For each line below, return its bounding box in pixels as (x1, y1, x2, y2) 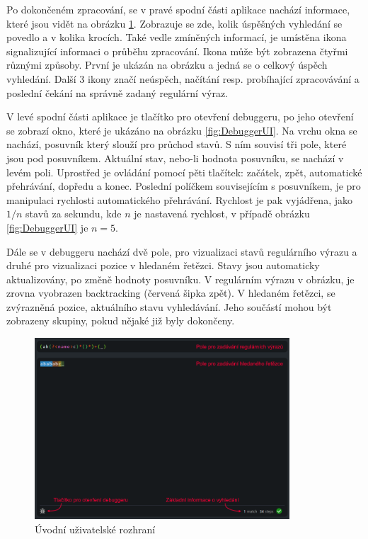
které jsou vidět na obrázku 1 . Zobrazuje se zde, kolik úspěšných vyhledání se (6, 16, 343, 30)
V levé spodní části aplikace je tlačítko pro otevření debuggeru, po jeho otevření (6, 109, 354, 124)
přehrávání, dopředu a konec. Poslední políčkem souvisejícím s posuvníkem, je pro (6, 178, 361, 193)
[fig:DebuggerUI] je (6, 220, 88, 234)
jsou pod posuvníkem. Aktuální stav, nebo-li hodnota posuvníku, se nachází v (6, 150, 344, 165)
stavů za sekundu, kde (25, 206, 122, 221)
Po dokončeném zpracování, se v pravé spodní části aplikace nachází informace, (6, 2, 350, 16)
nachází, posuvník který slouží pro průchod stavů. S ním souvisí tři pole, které (6, 137, 347, 152)
